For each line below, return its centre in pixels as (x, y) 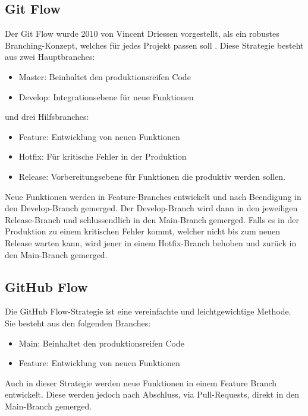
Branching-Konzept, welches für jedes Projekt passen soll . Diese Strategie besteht (154, 45)
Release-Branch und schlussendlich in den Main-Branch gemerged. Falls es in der (152, 219)
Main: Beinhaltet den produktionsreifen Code (101, 343)
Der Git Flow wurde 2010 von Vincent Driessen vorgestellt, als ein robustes (142, 34)
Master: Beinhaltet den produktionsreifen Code (105, 76)
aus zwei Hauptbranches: (50, 57)
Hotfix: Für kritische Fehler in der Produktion (103, 156)
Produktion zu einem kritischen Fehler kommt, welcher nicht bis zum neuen (143, 231)
